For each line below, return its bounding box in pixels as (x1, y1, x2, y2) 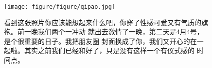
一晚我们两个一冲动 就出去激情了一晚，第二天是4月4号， (24, 27, 204, 37)
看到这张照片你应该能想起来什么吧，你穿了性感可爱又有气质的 (4, 17, 201, 27)
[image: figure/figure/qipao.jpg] (4, 3, 116, 10)
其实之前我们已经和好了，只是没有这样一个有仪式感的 (24, 45, 194, 55)
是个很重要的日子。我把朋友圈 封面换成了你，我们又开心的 (4, 36, 190, 46)
